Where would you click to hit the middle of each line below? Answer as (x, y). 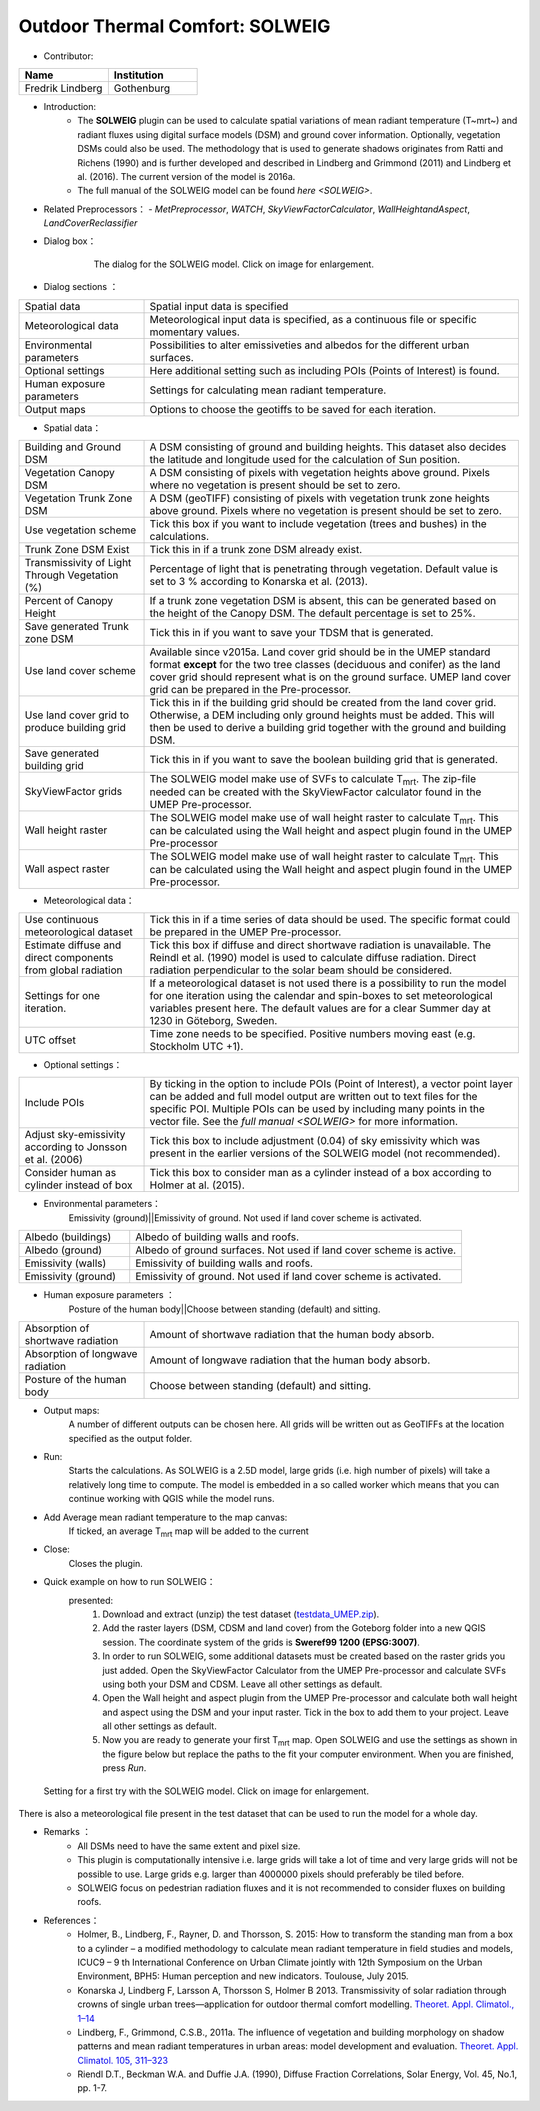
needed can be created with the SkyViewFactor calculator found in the (315, 792)
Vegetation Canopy (69, 473)
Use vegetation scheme (80, 530)
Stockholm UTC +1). (196, 1046)
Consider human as (70, 1173)
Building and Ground (73, 447)
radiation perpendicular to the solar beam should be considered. (301, 970)
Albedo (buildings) (68, 1237)
